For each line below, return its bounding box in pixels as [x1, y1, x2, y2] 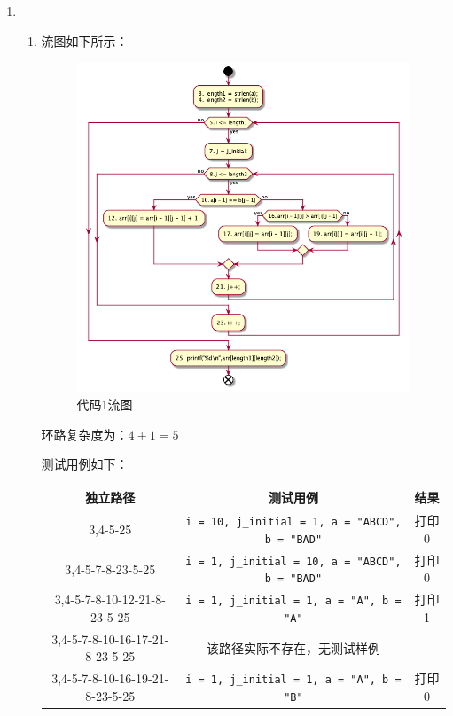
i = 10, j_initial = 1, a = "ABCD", [185, 516, 402, 529]
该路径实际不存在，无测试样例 [206, 638, 380, 657]
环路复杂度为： [41, 424, 129, 443]
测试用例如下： [41, 455, 129, 473]
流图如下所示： [41, 31, 129, 50]
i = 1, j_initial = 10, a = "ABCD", [185, 555, 402, 568]
